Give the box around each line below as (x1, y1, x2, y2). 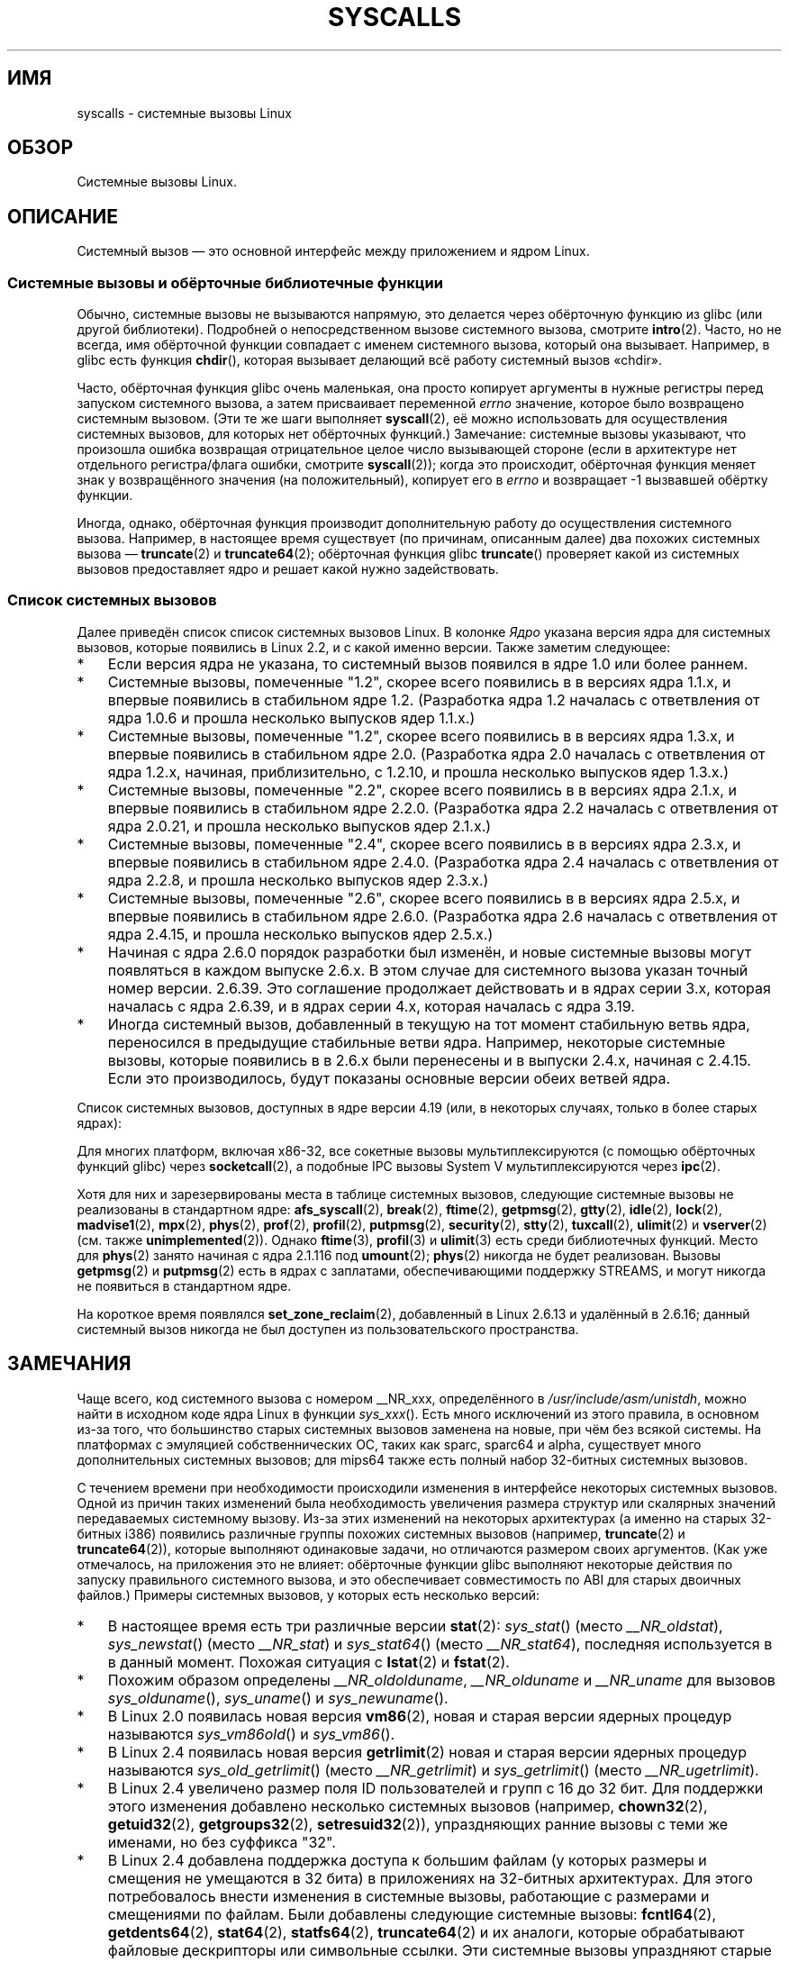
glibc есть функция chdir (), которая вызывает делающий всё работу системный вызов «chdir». (77, 352, 663, 368)
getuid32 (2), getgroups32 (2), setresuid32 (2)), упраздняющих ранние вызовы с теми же (107, 1814, 729, 1833)
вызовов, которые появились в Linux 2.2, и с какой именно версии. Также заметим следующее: (77, 639, 671, 655)
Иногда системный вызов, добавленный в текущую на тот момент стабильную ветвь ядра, (107, 1014, 750, 1033)
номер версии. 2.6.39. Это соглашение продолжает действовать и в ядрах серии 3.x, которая (107, 978, 771, 997)
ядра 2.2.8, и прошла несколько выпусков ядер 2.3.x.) (107, 870, 489, 889)
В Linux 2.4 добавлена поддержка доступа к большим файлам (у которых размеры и (107, 1850, 707, 1869)
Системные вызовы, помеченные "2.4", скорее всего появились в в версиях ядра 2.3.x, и (107, 834, 741, 853)
